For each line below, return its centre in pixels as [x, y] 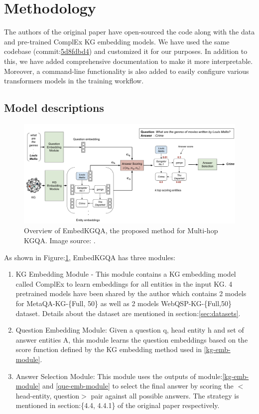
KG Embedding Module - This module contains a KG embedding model [126, 274]
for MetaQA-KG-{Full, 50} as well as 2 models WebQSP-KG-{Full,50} [124, 303]
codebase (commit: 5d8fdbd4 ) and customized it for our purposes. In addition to [126, 51]
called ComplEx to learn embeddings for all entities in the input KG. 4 [124, 283]
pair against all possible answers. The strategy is [165, 395]
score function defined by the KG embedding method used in [109, 349]
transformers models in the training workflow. [74, 81]
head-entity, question [48, 395]
